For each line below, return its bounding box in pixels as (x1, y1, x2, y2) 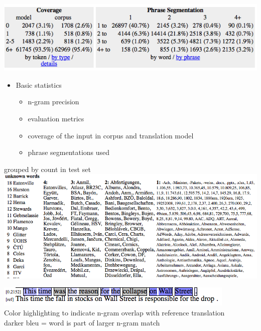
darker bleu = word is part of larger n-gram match (4, 317, 160, 327)
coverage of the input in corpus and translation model (28, 130, 194, 140)
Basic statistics (16, 79, 62, 90)
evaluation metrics (28, 113, 84, 124)
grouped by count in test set (4, 163, 91, 174)
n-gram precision (28, 96, 79, 107)
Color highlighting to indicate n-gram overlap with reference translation (4, 307, 225, 318)
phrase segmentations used (28, 147, 110, 157)
